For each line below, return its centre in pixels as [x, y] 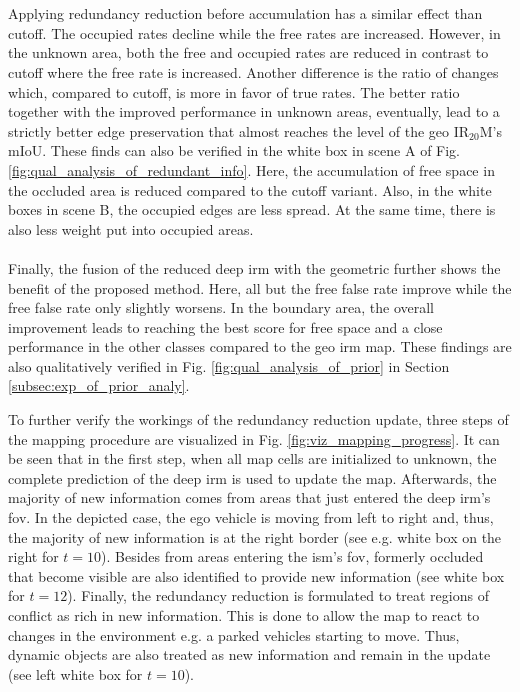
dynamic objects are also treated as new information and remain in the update [249, 654]
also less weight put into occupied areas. [131, 228]
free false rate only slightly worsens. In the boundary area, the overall [221, 307]
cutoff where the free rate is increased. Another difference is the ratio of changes [253, 71]
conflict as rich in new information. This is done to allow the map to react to [244, 615]
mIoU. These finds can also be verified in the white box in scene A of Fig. [234, 150]
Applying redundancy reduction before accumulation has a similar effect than [245, 13]
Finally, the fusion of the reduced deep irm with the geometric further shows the [254, 267]
